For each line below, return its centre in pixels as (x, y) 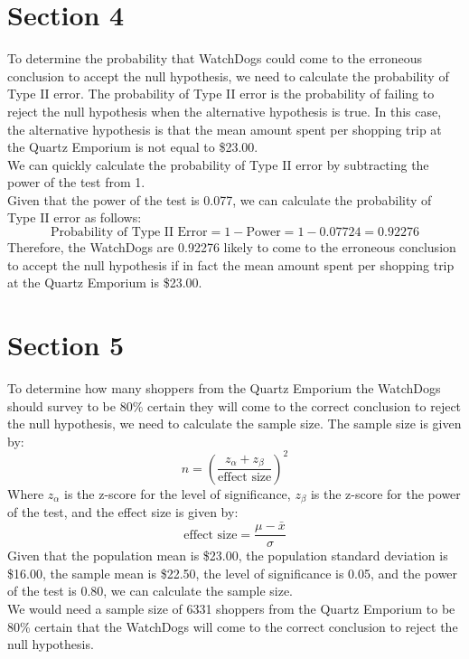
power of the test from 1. (76, 182)
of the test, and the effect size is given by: (123, 512)
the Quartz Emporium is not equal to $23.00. (133, 147)
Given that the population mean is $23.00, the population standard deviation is (228, 555)
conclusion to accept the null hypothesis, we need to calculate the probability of (228, 75)
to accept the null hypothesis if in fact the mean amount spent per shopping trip (231, 264)
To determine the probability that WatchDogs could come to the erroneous (215, 58)
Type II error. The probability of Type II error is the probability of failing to (221, 94)
